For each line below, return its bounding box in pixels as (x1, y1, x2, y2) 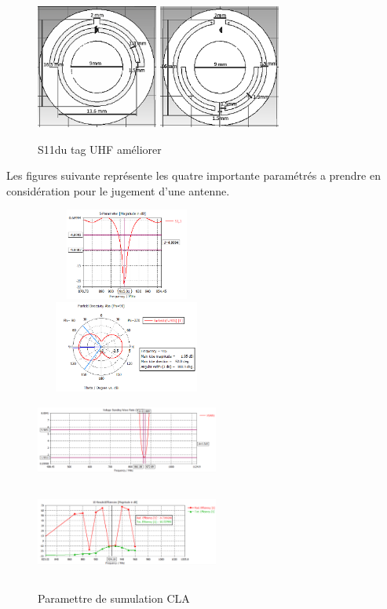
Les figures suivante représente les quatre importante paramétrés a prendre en (6, 167, 381, 184)
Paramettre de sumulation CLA (38, 590, 190, 607)
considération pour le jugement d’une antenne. (6, 182, 230, 199)
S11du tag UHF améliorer (38, 140, 162, 157)
